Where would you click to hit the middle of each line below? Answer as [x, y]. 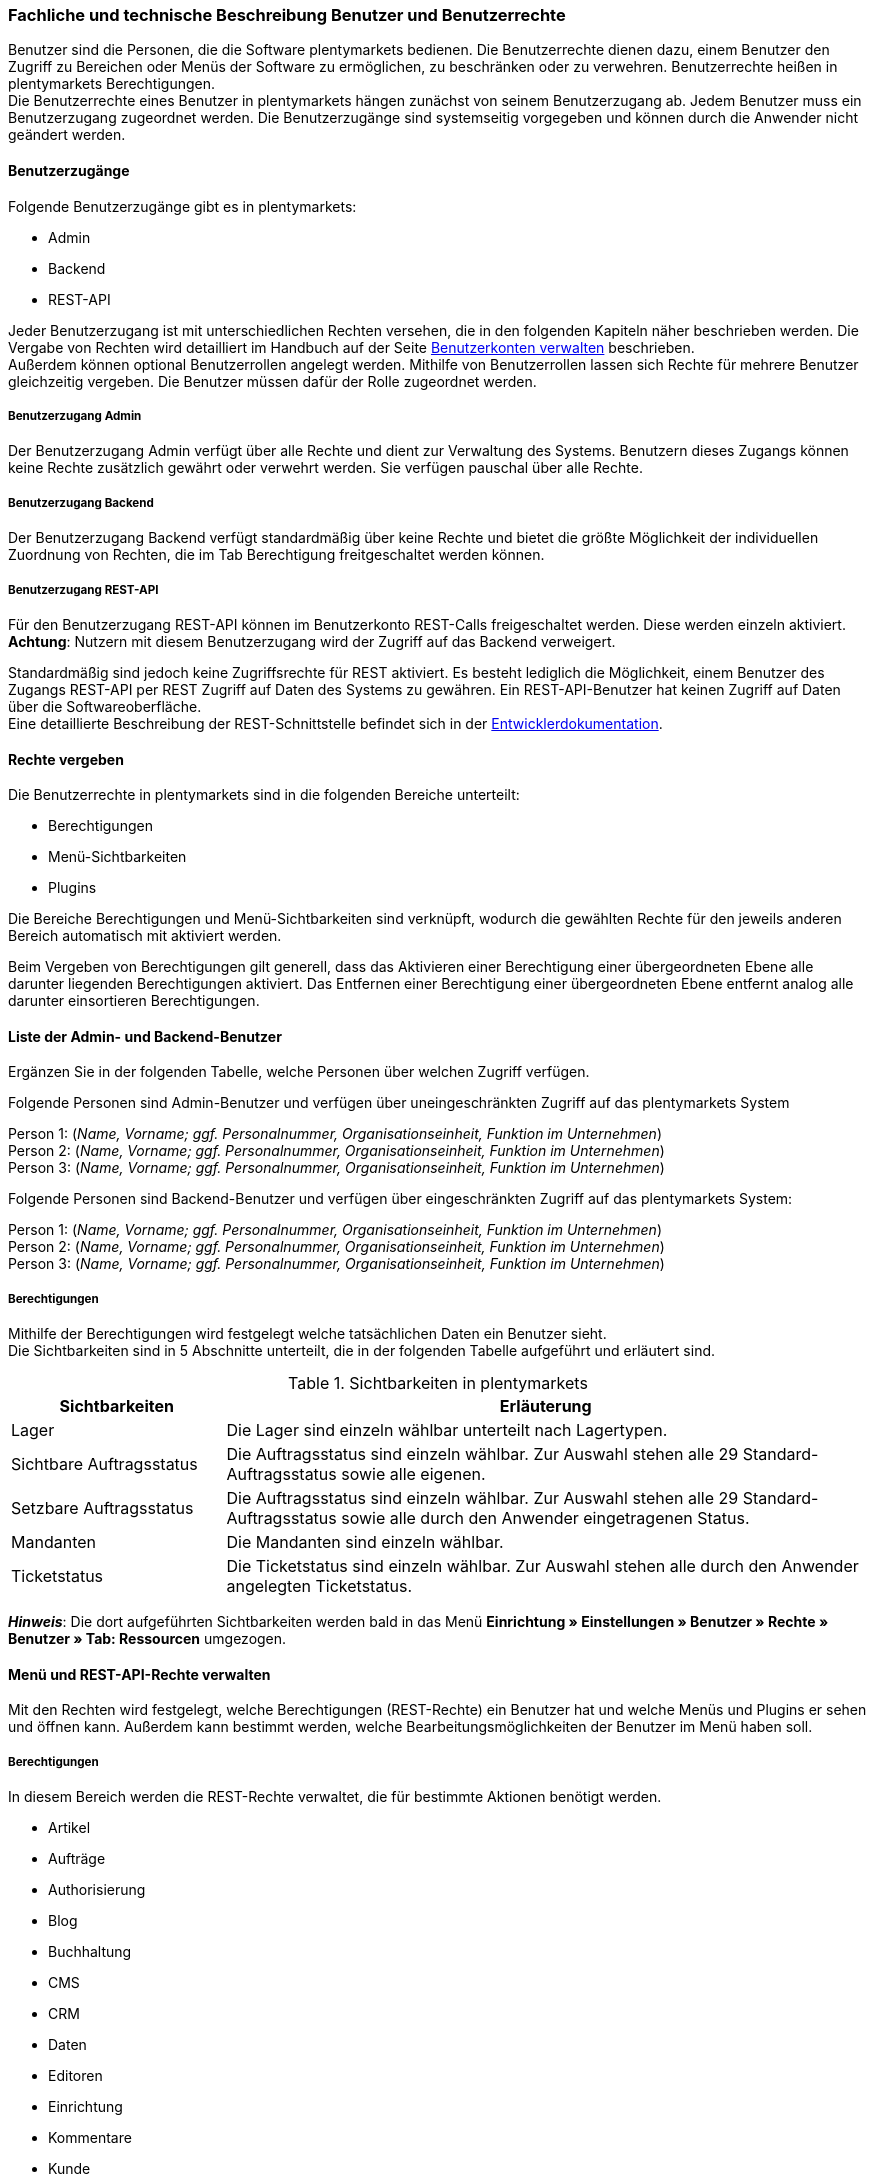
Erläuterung [545, 1406]
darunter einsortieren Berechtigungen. [134, 1001]
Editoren [75, 2076]
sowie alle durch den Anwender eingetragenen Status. [545, 1518]
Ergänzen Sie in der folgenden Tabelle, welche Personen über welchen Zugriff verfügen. [299, 1072]
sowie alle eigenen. [413, 1474]
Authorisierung [97, 1890]
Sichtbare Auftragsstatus [104, 1464]
